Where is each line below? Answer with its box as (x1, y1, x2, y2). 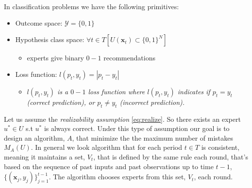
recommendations (103, 53, 155, 63)
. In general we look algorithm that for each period (31, 142, 183, 152)
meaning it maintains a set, (4, 151, 85, 161)
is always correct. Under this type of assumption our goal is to (44, 123, 230, 133)
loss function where (88, 86, 145, 96)
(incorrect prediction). (119, 97, 185, 107)
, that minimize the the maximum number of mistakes (72, 132, 234, 143)
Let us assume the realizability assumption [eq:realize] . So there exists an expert (4, 114, 241, 124)
